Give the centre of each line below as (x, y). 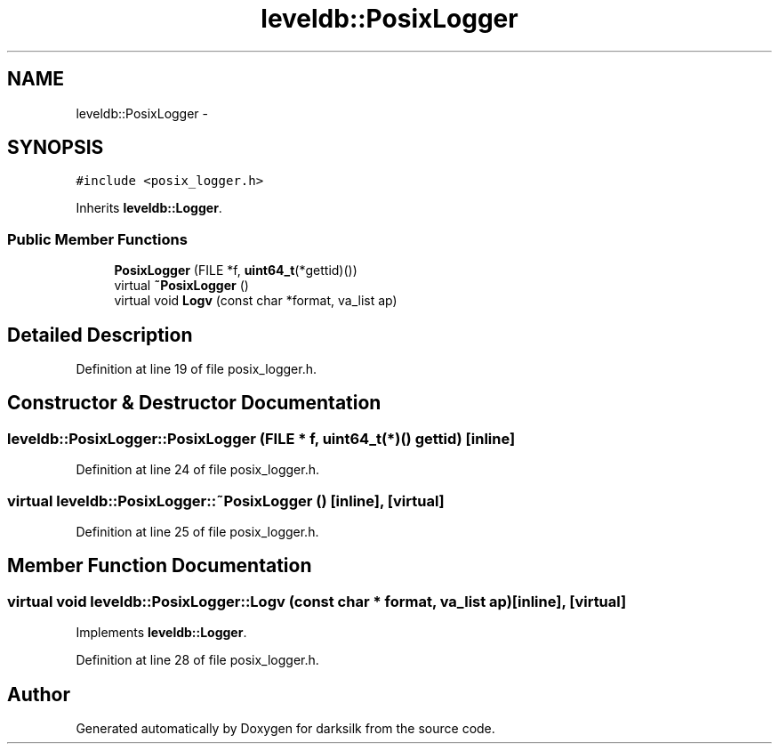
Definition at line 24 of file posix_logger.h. (197, 470)
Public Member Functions (97, 239)
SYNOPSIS (56, 148)
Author (39, 694)
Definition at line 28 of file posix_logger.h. (197, 660)
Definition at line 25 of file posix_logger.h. (197, 532)
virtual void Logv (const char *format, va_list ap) (256, 301)
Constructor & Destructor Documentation (194, 403)
